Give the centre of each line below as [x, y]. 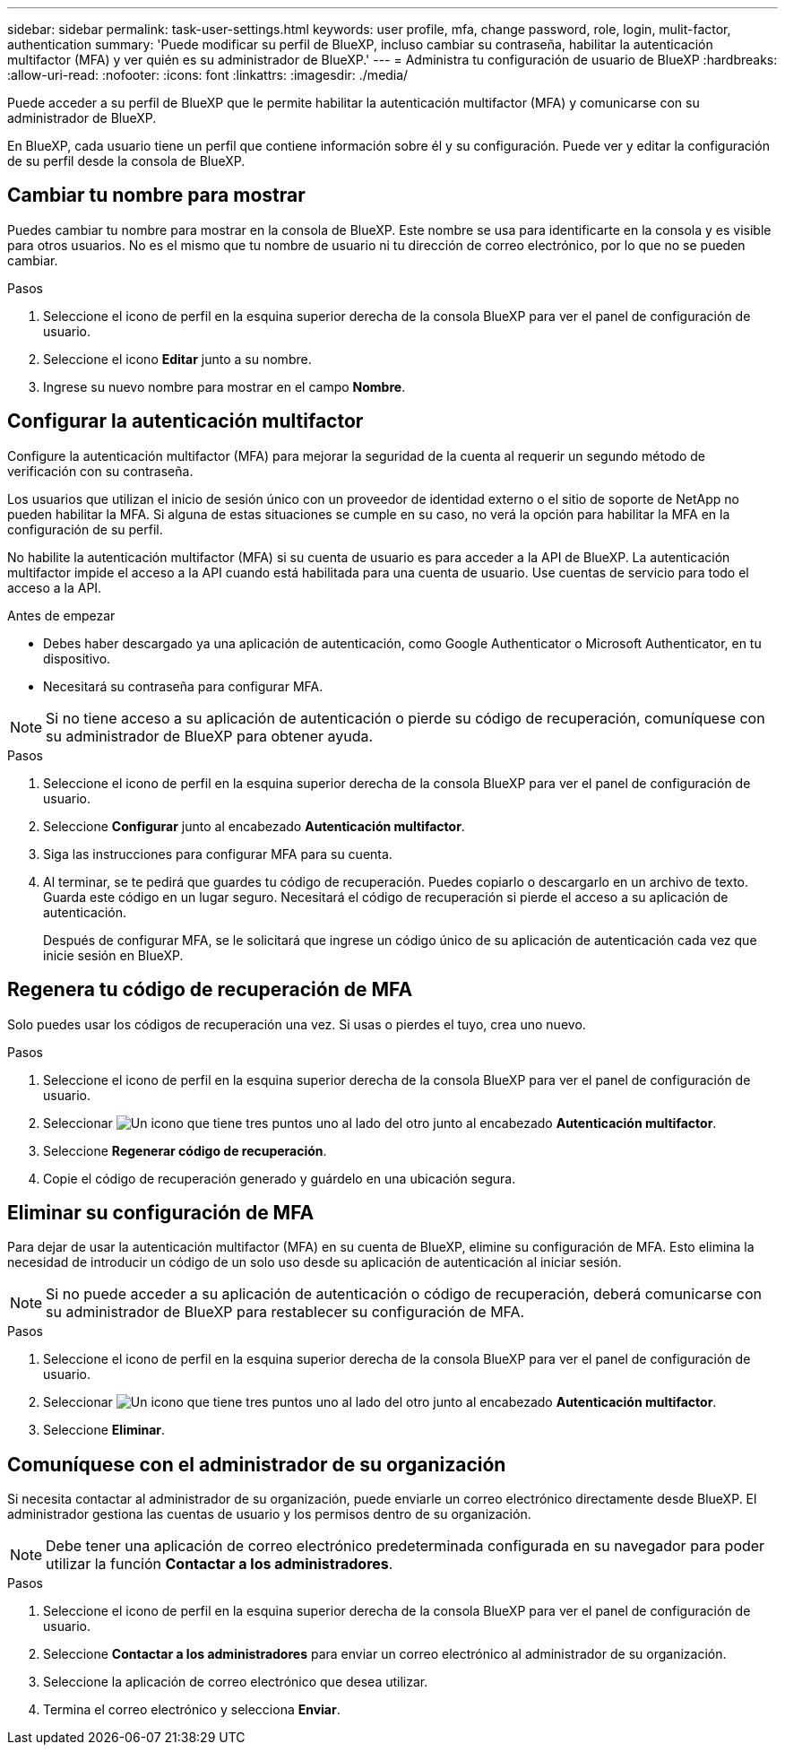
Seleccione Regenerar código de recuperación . [185, 1150]
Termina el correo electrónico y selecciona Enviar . [192, 1710]
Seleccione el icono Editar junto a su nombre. [177, 359]
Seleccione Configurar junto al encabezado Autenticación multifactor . [254, 826]
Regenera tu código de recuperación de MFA [210, 990]
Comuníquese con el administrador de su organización [257, 1464]
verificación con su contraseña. [100, 471]
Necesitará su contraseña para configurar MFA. [183, 686]
